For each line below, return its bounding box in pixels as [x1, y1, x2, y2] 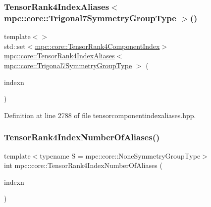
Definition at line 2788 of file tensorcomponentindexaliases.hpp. [4, 110, 196, 120]
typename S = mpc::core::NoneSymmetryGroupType [40, 150, 201, 161]
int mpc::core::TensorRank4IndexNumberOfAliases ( [4, 160, 162, 170]
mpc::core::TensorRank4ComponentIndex [35, 41, 160, 51]
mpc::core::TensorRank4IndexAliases [4, 50, 115, 61]
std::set [4, 41, 26, 51]
